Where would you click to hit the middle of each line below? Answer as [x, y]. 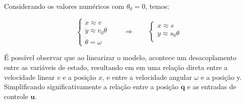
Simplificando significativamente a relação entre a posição [91, 86]
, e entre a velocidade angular [147, 77]
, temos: [157, 6]
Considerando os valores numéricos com [64, 6]
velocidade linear [30, 77]
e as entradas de [212, 86]
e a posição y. [221, 77]
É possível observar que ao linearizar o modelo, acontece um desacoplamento [120, 57]
